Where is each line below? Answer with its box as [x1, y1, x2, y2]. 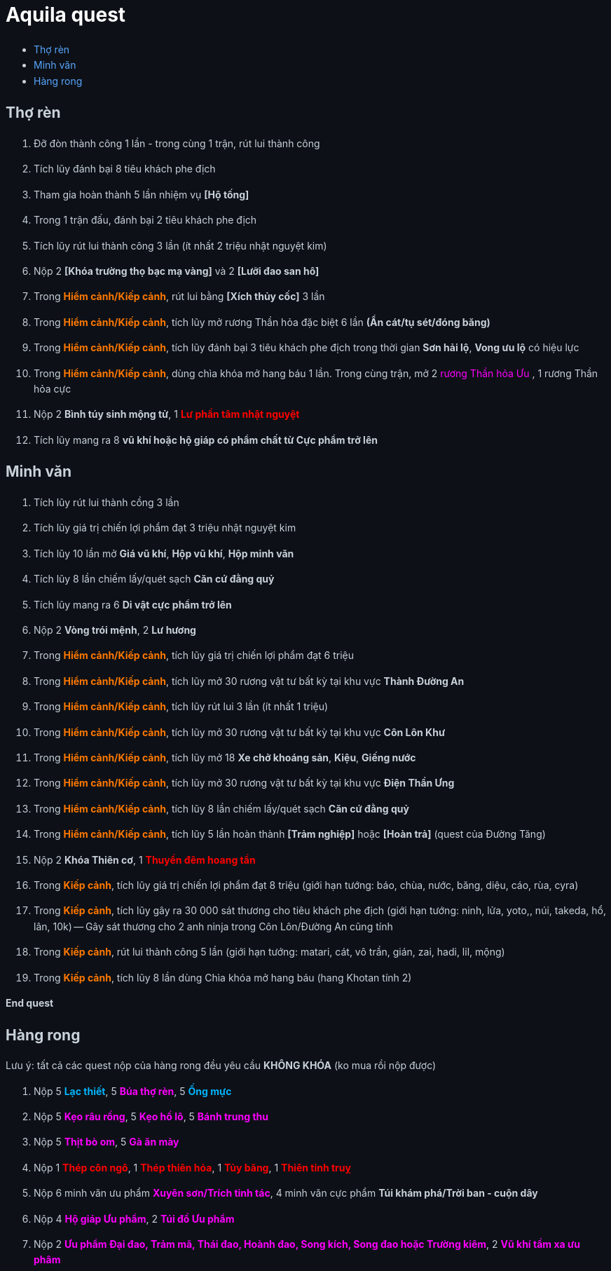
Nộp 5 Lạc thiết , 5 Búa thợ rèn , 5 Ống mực [34, 1085, 232, 1097]
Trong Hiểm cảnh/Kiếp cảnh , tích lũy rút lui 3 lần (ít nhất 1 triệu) [34, 700, 329, 713]
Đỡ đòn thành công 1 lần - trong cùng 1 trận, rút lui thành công [34, 137, 320, 149]
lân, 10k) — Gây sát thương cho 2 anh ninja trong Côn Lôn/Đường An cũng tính [34, 920, 393, 932]
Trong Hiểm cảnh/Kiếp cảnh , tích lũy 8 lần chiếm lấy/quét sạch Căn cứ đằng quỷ [34, 802, 409, 815]
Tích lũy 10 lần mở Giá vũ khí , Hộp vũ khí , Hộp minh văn [34, 547, 294, 559]
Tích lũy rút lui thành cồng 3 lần [34, 496, 179, 509]
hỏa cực [34, 382, 71, 395]
